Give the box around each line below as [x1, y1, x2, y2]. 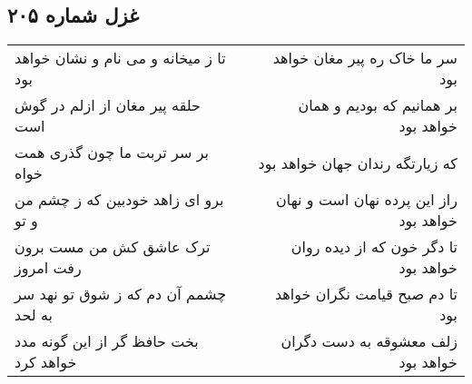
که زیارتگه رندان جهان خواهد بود [258, 152, 457, 173]
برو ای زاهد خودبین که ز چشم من [15, 189, 224, 211]
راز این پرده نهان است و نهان [276, 189, 457, 211]
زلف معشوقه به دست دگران [280, 330, 457, 352]
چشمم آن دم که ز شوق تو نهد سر [15, 283, 227, 305]
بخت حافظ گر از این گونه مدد [15, 330, 199, 352]
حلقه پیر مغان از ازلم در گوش [15, 94, 201, 116]
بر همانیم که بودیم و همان [298, 94, 457, 116]
